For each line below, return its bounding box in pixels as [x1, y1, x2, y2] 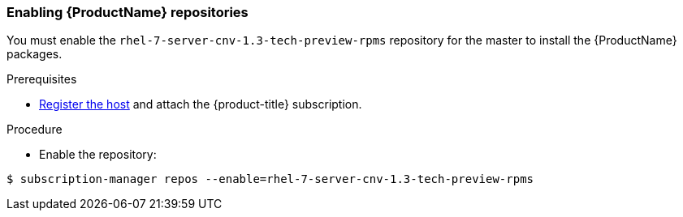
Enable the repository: [39, 147, 157, 162]
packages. [6, 47, 63, 62]
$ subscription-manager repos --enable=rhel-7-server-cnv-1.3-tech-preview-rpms [6, 172, 534, 186]
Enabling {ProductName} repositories [6, 4, 249, 20]
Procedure [6, 122, 63, 137]
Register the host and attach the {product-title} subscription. [39, 97, 362, 112]
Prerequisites [6, 72, 77, 87]
